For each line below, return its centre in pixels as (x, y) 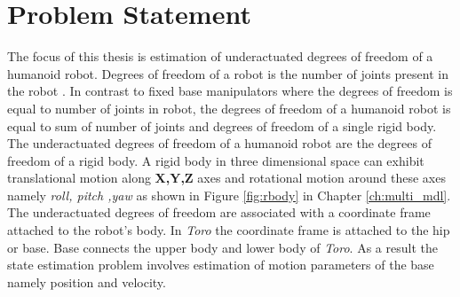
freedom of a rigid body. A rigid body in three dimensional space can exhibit (216, 160)
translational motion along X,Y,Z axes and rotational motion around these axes (226, 178)
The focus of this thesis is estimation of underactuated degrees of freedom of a (220, 56)
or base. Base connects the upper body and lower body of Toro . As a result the (222, 247)
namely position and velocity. (87, 281)
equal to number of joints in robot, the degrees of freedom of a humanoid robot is (229, 108)
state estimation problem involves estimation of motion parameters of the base (221, 265)
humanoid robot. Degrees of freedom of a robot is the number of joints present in (228, 73)
